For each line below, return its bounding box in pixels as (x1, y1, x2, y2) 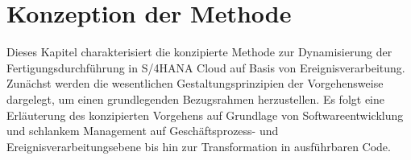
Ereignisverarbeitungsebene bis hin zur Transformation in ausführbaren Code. (6, 137, 391, 154)
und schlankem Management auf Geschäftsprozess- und (6, 122, 279, 139)
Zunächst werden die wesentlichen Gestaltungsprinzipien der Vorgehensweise (6, 75, 384, 92)
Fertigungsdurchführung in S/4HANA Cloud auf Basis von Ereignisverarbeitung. (6, 59, 405, 76)
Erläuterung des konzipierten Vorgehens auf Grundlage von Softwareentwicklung (6, 106, 404, 123)
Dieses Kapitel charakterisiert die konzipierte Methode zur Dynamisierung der (6, 43, 392, 60)
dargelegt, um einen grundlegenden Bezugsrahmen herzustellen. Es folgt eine (6, 90, 384, 107)
